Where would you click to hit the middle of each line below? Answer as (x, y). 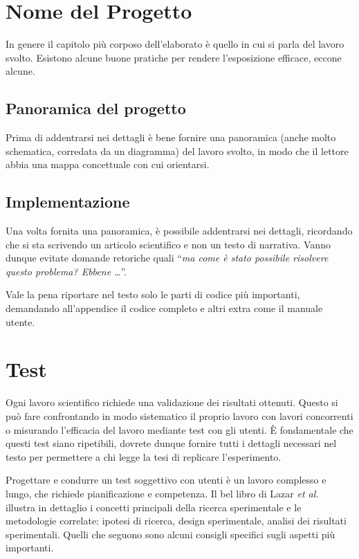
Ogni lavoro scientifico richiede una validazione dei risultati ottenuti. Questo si (172, 402)
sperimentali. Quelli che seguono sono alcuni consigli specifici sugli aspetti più (171, 534)
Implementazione (68, 202)
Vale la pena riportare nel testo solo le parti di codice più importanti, (153, 294)
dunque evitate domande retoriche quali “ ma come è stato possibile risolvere (167, 258)
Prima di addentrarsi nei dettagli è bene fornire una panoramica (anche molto (171, 137)
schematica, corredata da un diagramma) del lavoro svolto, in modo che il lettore (177, 150)
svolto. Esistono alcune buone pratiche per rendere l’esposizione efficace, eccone (174, 57)
